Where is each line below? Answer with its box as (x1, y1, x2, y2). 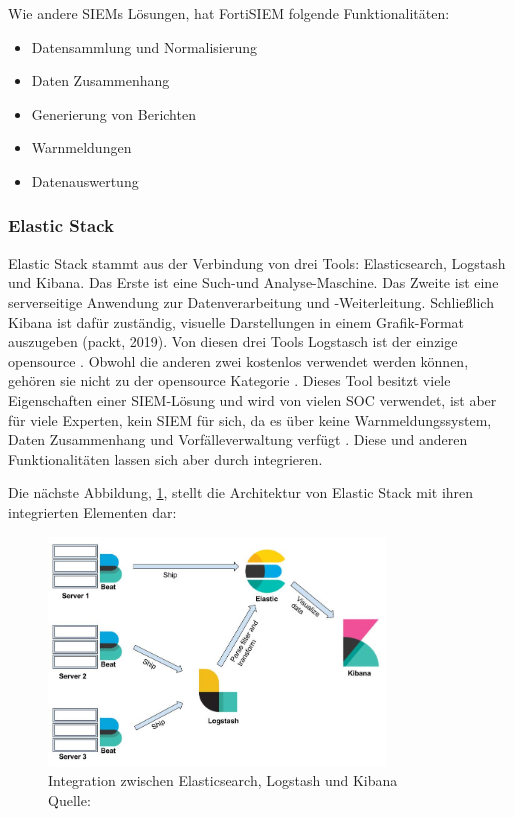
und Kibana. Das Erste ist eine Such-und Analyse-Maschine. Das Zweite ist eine (8, 272, 499, 293)
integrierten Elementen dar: (8, 501, 177, 522)
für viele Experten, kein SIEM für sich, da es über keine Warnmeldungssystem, (8, 409, 492, 430)
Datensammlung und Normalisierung (31, 36, 258, 57)
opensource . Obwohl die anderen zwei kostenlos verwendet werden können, (8, 350, 469, 371)
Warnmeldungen (31, 137, 132, 158)
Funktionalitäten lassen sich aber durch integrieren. (8, 448, 323, 469)
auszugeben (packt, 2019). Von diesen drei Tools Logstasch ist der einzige (8, 331, 458, 352)
